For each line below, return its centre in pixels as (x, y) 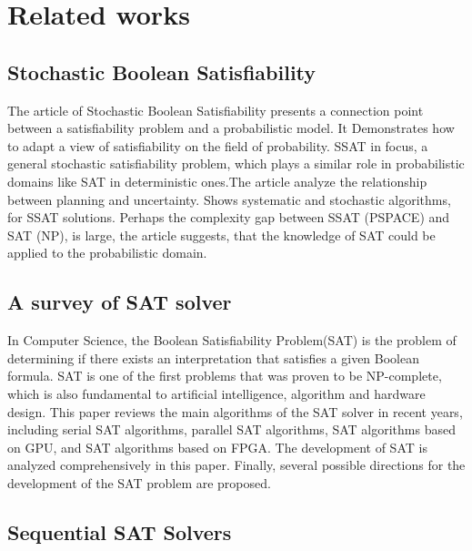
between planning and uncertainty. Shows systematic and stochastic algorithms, (229, 199)
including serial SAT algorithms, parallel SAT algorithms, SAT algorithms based (231, 429)
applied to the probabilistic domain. (107, 253)
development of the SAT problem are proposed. (139, 482)
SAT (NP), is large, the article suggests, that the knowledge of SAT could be (221, 235)
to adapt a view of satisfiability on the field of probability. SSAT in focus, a (218, 145)
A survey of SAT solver (120, 302)
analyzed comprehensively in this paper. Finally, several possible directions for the (236, 465)
